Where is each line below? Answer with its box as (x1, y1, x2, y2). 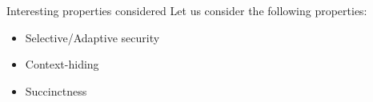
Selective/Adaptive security (25, 29, 160, 45)
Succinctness (25, 82, 87, 99)
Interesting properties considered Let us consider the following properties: (6, 2, 367, 18)
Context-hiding (25, 56, 99, 73)
